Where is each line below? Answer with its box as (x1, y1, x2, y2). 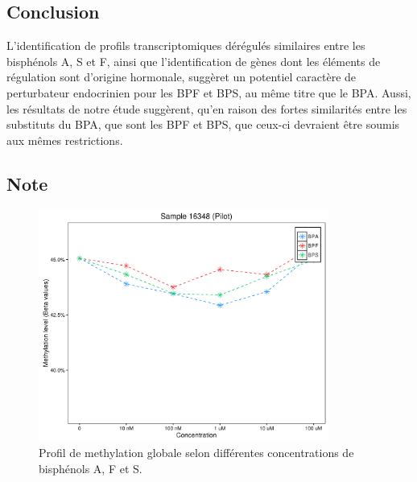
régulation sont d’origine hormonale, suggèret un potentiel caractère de (6, 68, 357, 85)
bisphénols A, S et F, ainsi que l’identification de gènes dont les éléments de (6, 52, 381, 69)
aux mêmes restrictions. (6, 131, 123, 148)
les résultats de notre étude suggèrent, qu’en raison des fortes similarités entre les (6, 100, 407, 117)
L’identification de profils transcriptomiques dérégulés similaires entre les (6, 37, 365, 54)
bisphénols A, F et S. (39, 459, 142, 476)
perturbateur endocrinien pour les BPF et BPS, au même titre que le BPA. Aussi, (6, 84, 411, 101)
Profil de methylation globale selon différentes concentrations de (39, 444, 354, 461)
